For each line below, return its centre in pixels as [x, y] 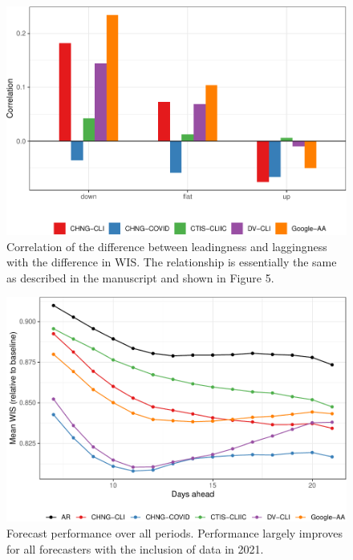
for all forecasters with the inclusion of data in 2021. [135, 548]
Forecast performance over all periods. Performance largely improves [175, 533]
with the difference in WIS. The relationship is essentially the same [172, 262]
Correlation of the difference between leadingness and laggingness [167, 246]
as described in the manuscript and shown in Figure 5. [140, 277]
